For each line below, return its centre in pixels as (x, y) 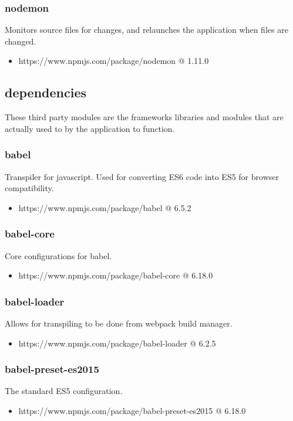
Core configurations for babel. (58, 255)
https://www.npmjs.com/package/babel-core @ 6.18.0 (116, 275)
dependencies (46, 92)
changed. (21, 41)
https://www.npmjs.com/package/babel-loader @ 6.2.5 (117, 343)
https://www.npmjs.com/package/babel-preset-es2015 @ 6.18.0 (132, 411)
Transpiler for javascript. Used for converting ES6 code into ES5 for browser (142, 176)
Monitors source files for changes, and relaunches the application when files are (146, 30)
